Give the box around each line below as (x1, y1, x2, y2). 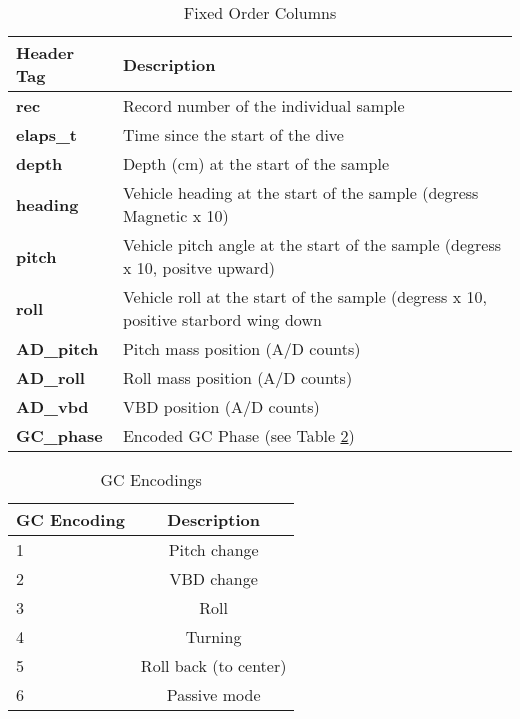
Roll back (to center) (140, 654, 287, 677)
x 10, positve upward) (122, 256, 276, 279)
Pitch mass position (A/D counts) (122, 337, 361, 360)
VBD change (169, 567, 258, 590)
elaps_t (16, 123, 78, 146)
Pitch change (168, 538, 259, 561)
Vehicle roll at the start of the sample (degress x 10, (122, 285, 487, 308)
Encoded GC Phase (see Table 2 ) (122, 424, 355, 447)
